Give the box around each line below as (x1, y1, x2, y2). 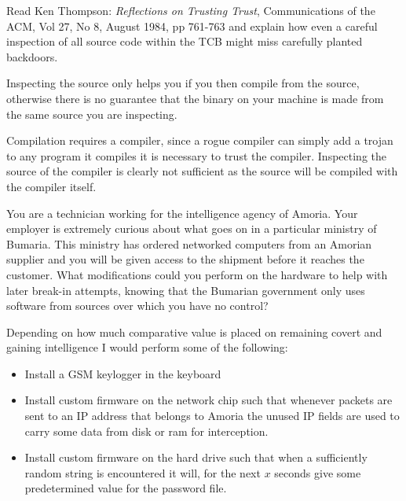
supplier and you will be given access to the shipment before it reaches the (6, 251, 364, 267)
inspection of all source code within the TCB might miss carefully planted (6, 33, 363, 50)
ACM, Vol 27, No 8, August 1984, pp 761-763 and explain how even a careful (6, 17, 378, 34)
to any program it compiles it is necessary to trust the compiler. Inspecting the (6, 147, 387, 164)
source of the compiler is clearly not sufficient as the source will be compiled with (6, 163, 398, 179)
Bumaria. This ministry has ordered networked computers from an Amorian (6, 235, 372, 252)
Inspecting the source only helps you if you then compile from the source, (6, 75, 360, 91)
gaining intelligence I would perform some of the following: (6, 339, 288, 355)
